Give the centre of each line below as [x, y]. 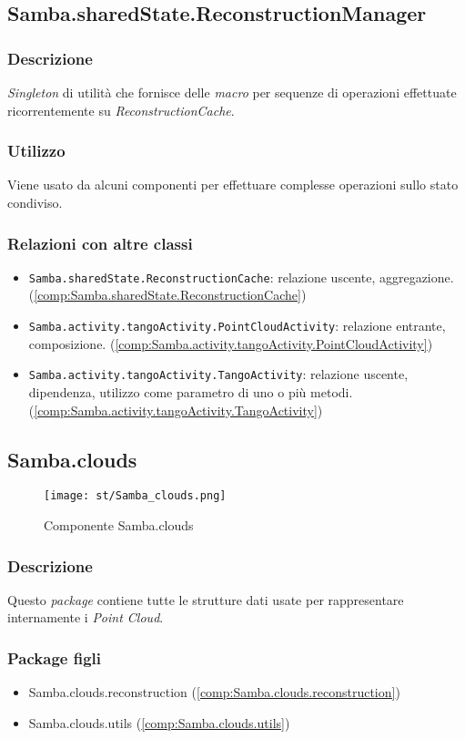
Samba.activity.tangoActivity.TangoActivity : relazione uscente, [218, 374]
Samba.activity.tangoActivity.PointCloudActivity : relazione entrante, [237, 326]
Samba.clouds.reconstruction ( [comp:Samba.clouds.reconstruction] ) [214, 692]
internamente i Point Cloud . [86, 617]
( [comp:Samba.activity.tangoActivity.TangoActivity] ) [176, 410]
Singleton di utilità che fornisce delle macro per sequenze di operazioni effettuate [232, 92]
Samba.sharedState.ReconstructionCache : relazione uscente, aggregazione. [241, 277]
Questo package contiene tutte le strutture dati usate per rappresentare [206, 599]
